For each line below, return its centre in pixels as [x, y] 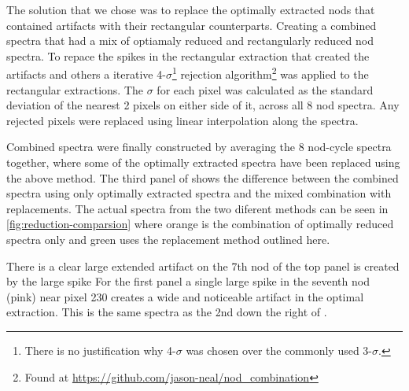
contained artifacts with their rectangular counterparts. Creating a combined [192, 25]
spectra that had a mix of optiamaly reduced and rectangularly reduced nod [190, 41]
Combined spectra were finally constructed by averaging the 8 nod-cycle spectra [199, 147]
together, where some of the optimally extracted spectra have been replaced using [203, 162]
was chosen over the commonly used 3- [279, 350]
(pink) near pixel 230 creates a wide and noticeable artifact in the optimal [185, 296]
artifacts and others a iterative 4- [86, 74]
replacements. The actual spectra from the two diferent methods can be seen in [197, 208]
